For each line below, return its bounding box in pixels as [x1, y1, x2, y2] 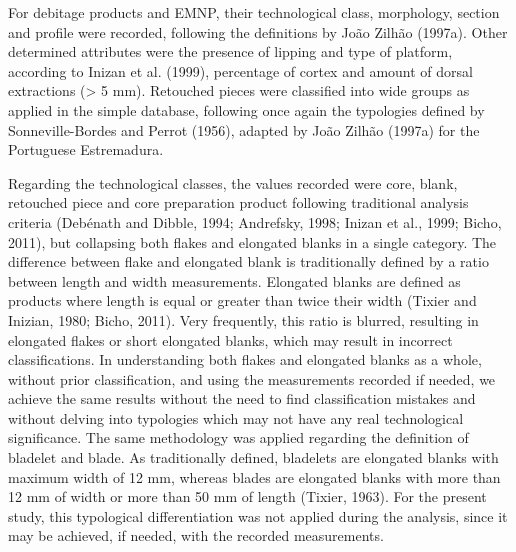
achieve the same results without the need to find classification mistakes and [8, 388, 476, 409]
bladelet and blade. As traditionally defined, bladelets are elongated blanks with [8, 447, 499, 468]
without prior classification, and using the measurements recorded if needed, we [8, 368, 496, 389]
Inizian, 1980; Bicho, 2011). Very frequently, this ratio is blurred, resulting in [8, 309, 479, 330]
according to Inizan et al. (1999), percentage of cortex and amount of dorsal [8, 60, 473, 81]
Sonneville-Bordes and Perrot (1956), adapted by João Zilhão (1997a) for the [8, 119, 480, 140]
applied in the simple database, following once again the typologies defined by [8, 99, 485, 120]
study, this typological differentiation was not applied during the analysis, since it [8, 505, 508, 526]
